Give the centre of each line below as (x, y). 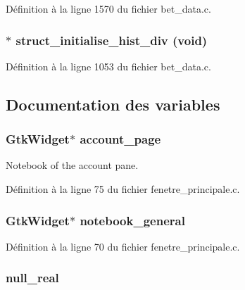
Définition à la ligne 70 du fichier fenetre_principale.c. (123, 246)
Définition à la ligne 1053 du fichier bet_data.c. (108, 66)
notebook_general (132, 220)
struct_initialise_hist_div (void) (112, 40)
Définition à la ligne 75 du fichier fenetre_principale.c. (123, 189)
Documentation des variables (113, 104)
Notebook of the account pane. (72, 165)
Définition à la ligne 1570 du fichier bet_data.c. (108, 8)
